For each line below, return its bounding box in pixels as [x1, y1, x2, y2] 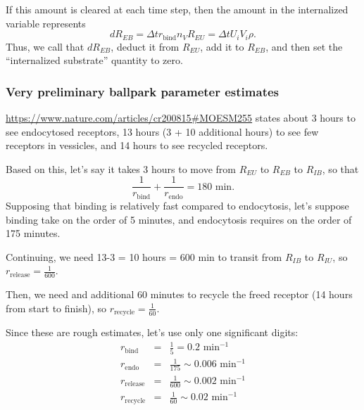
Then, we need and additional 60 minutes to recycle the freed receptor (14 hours [6, 287, 353, 302]
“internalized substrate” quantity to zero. [6, 53, 183, 68]
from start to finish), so [6, 300, 107, 315]
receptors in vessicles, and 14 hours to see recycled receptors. [6, 138, 268, 153]
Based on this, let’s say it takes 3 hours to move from [6, 161, 236, 176]
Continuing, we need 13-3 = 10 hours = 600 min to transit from [6, 249, 282, 264]
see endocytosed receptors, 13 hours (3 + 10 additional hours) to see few [6, 124, 319, 139]
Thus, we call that [6, 39, 84, 53]
